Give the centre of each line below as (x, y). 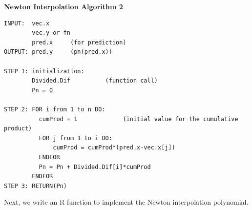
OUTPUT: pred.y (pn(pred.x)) (58, 52)
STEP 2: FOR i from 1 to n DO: (55, 109)
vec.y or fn (51, 33)
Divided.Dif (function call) (95, 81)
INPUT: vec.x (27, 23)
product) (18, 129)
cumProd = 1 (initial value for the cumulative (138, 119)
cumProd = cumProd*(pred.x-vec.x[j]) (114, 148)
